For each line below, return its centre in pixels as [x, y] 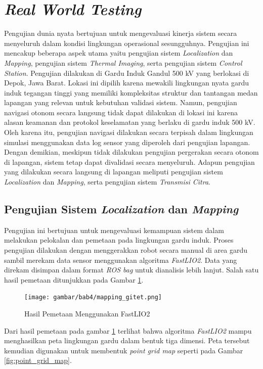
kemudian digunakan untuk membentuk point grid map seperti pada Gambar [124, 350]
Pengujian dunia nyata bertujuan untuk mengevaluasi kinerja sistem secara [121, 33]
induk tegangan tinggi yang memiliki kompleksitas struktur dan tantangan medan [131, 92]
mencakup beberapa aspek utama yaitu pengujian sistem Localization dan [119, 53]
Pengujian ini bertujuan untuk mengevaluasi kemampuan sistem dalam [114, 230]
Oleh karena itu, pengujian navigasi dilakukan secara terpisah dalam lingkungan [129, 132]
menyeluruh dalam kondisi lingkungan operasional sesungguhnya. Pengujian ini [127, 43]
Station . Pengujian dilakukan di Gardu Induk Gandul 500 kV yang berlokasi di [127, 73]
